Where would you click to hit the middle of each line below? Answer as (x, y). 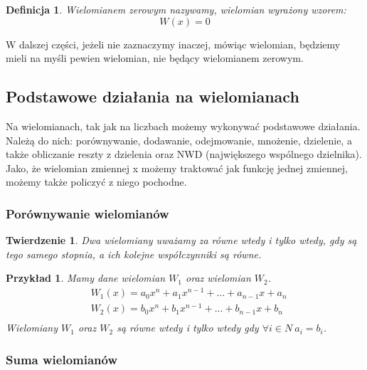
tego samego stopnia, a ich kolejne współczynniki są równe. (134, 254)
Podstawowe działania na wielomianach (153, 96)
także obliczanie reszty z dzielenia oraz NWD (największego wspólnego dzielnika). (184, 154)
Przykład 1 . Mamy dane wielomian (86, 278)
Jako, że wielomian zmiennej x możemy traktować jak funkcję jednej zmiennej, (177, 168)
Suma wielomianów (62, 359)
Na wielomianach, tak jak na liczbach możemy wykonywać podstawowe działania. (183, 126)
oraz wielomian (218, 278)
